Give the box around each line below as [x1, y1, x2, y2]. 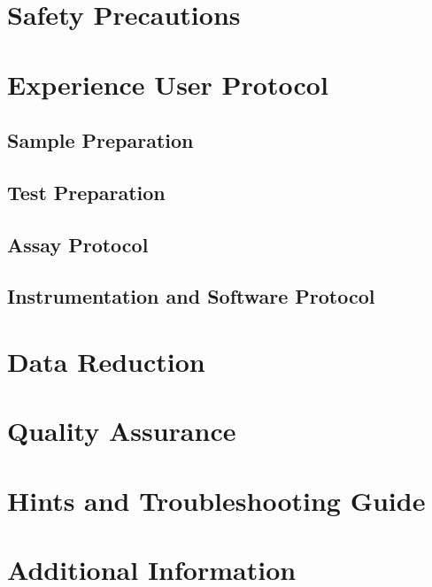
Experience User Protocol [7, 66, 328, 102]
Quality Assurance [7, 413, 236, 449]
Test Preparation [7, 178, 166, 205]
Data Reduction [7, 344, 205, 380]
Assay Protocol [7, 230, 149, 258]
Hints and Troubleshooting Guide [7, 482, 426, 518]
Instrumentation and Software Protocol [7, 282, 375, 310]
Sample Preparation [7, 127, 194, 154]
